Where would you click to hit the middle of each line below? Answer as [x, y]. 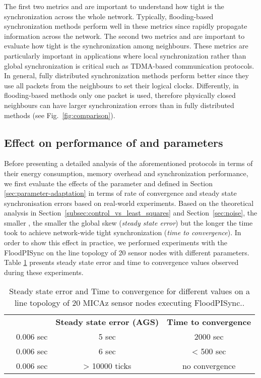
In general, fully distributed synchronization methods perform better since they [126, 75]
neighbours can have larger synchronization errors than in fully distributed [119, 105]
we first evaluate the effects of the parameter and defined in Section [109, 183]
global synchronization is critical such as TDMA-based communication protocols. [129, 65]
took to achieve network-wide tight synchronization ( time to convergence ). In [123, 232]
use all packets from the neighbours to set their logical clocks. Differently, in [121, 85]
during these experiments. [44, 272]
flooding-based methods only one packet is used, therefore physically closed [120, 95]
